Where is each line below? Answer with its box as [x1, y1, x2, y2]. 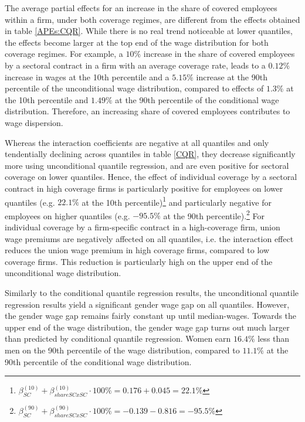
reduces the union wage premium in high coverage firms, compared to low [5, 244, 270, 256]
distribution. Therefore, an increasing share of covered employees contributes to [5, 105, 290, 117]
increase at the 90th [196, 70, 267, 83]
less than [257, 332, 290, 345]
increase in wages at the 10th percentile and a [5, 70, 170, 83]
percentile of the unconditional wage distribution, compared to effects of [5, 82, 264, 94]
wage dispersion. [5, 116, 63, 128]
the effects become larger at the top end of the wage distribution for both [5, 36, 269, 48]
